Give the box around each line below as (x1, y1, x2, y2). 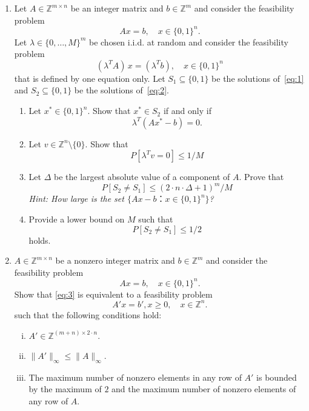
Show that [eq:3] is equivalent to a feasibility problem (14, 287, 213, 300)
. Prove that (239, 170, 284, 183)
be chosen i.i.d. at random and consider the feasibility (88, 35, 288, 48)
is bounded (256, 370, 297, 383)
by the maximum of (28, 383, 102, 395)
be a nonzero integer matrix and (55, 254, 175, 267)
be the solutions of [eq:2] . (74, 84, 170, 96)
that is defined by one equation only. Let (14, 72, 165, 84)
